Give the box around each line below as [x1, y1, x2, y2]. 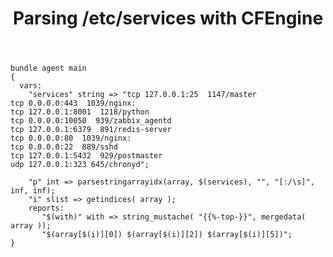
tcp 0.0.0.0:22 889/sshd [10, 142, 118, 152]
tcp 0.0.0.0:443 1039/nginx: [10, 98, 137, 109]
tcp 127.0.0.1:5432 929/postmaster [10, 151, 163, 161]
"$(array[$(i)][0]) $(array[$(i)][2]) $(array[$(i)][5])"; [41, 230, 293, 240]
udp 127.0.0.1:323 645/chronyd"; [10, 160, 150, 170]
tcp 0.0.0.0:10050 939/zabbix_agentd [10, 116, 172, 126]
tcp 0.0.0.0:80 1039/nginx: [10, 133, 132, 144]
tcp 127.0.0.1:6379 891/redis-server [10, 125, 172, 135]
